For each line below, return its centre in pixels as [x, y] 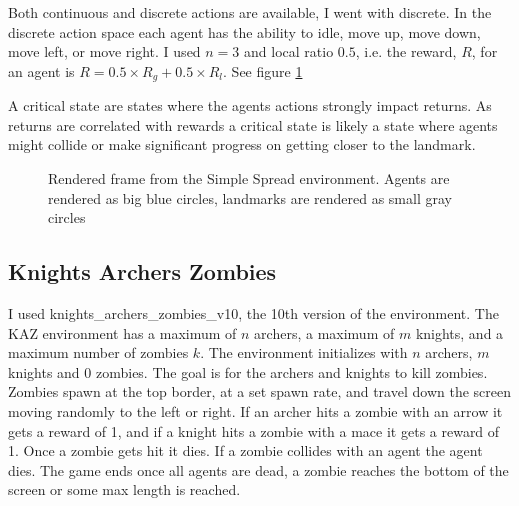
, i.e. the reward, [406, 51]
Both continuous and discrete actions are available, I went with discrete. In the [250, 12]
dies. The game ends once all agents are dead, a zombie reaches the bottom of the [258, 469]
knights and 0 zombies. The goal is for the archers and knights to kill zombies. [248, 371]
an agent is [41, 70]
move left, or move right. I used [104, 51]
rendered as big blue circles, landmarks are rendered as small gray [250, 197]
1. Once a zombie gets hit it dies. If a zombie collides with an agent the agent [245, 450]
